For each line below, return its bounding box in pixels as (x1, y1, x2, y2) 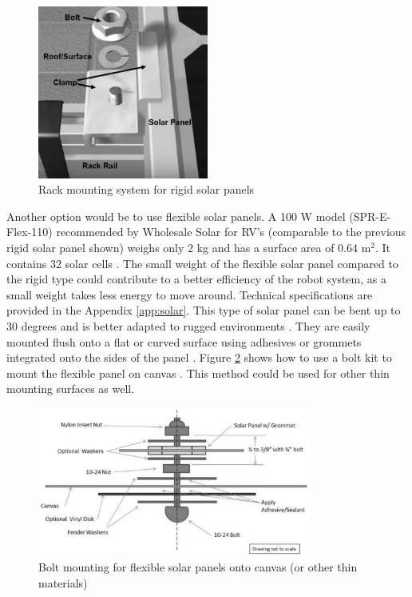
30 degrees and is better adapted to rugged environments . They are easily (6, 317, 370, 334)
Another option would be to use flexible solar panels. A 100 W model (6, 207, 346, 224)
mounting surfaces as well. (6, 380, 135, 397)
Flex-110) (6, 223, 53, 240)
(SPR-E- (349, 207, 391, 224)
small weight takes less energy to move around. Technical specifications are (6, 286, 373, 303)
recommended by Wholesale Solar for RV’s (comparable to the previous (56, 223, 406, 240)
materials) (38, 574, 88, 591)
